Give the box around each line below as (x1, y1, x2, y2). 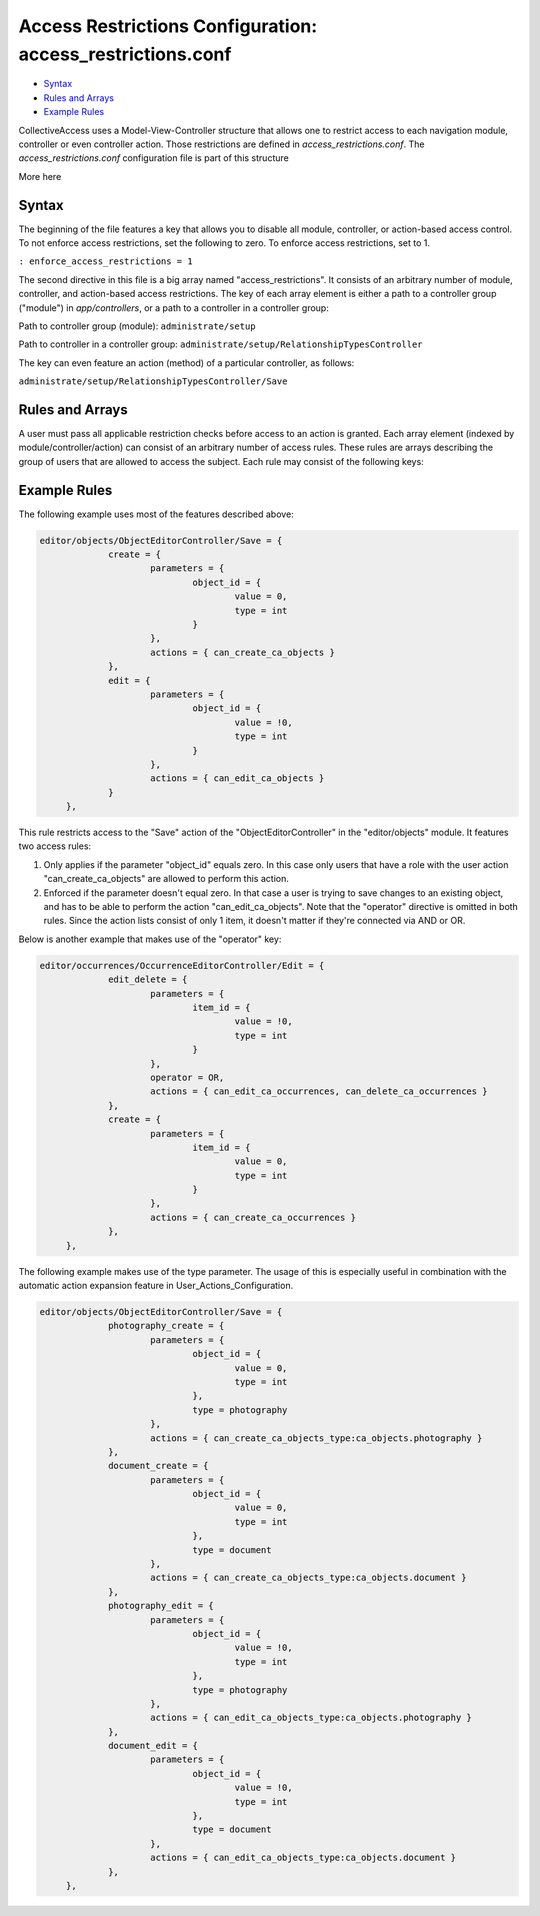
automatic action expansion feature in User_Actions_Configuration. (18, 1280, 294, 1291)
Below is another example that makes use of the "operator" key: (18, 933, 282, 945)
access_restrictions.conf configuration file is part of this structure (18, 152, 289, 164)
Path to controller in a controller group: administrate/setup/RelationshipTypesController (18, 338, 424, 350)
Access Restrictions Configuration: (18, 15, 318, 37)
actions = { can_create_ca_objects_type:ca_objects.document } (150, 1572, 467, 1584)
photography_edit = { (108, 1600, 214, 1612)
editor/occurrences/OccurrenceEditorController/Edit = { (39, 960, 325, 971)
